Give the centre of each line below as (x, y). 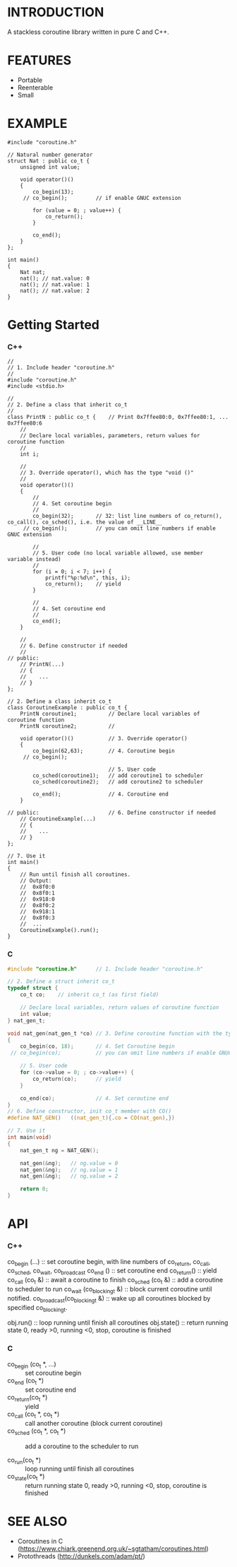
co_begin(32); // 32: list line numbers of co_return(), (127, 516)
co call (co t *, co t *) (34, 1415)
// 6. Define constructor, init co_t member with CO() (90, 1111)
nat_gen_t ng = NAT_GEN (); (60, 1150)
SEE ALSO (37, 1521)
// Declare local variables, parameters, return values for (110, 436)
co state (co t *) (26, 1477)
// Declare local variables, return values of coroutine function (120, 1007)
